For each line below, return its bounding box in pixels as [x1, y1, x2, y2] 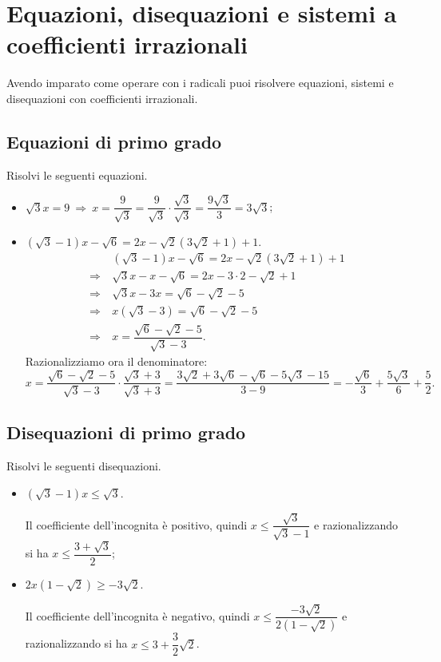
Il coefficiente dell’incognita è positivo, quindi [25, 516, 248, 533]
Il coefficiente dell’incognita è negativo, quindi [25, 607, 250, 624]
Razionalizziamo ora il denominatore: [25, 353, 208, 370]
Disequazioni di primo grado [6, 420, 246, 445]
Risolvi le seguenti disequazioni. [6, 458, 161, 474]
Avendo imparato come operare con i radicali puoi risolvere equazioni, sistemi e [6, 74, 394, 91]
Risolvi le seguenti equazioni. [6, 166, 148, 183]
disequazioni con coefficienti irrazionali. [6, 89, 198, 106]
